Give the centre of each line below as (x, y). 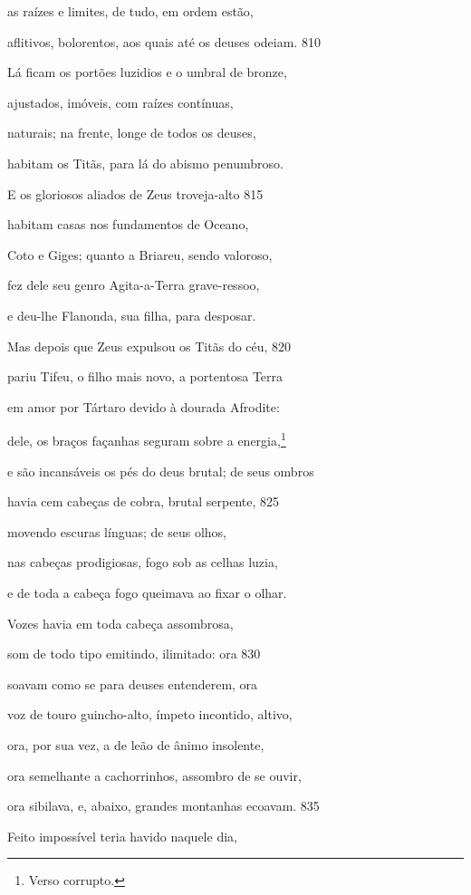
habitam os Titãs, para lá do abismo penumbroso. (145, 163)
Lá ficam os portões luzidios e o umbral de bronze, (147, 72)
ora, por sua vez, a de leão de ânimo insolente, (136, 744)
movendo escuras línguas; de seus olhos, (117, 531)
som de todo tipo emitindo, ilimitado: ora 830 (134, 654)
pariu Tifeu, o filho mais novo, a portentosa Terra (145, 376)
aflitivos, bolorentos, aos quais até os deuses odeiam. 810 (164, 41)
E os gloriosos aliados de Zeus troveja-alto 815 (135, 193)
